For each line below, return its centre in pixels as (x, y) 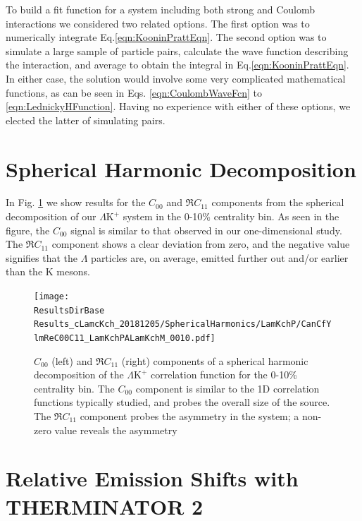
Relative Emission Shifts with (152, 478)
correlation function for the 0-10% (224, 375)
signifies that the (42, 257)
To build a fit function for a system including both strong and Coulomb (161, 9)
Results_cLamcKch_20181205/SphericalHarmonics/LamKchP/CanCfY (183, 324)
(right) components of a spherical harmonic (215, 360)
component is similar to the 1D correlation (227, 388)
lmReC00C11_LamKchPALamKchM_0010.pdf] (125, 338)
